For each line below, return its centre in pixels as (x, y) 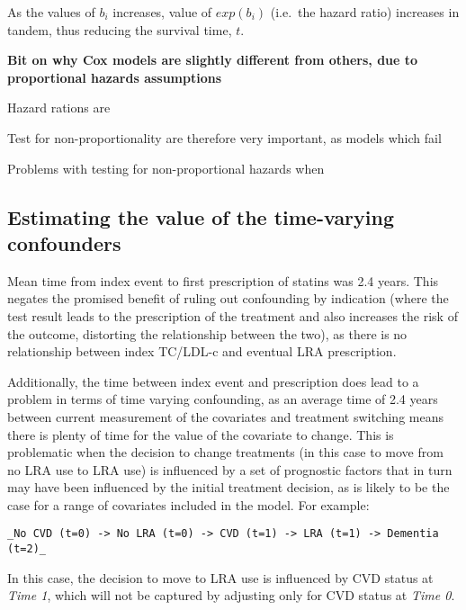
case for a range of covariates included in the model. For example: (188, 504)
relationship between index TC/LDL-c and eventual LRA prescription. (202, 351)
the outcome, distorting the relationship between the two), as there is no (207, 333)
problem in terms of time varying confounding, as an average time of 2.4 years (223, 399)
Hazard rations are (59, 108)
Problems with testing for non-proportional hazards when (166, 168)
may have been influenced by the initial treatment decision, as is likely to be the (229, 487)
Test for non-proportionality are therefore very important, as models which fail (224, 137)
